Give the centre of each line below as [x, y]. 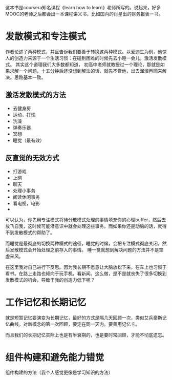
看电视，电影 [26, 203]
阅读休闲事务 [26, 197]
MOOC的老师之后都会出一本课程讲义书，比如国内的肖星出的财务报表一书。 [84, 14]
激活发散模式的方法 [36, 95]
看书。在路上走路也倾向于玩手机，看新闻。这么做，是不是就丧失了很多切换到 [86, 273]
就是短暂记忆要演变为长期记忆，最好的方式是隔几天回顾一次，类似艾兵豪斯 [84, 318]
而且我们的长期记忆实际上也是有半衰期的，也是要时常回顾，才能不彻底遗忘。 [86, 335]
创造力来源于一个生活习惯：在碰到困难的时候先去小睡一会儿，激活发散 [88, 58]
